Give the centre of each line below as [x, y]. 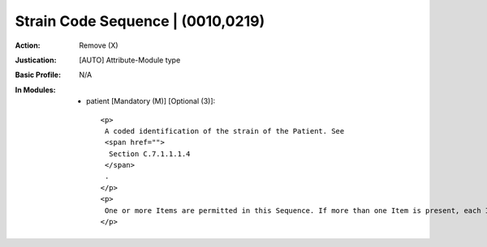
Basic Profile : [38, 75]
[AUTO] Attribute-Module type [130, 60]
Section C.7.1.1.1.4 [149, 153]
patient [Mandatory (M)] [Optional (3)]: [151, 101]
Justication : [36, 60]
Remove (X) [99, 45]
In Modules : [35, 90]
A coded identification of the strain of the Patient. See [224, 131]
